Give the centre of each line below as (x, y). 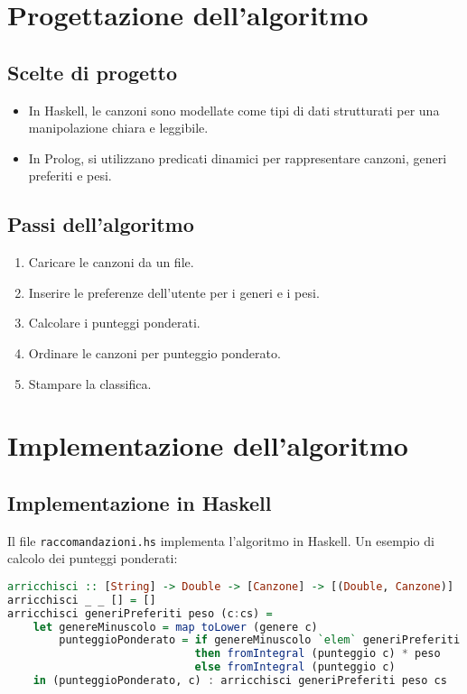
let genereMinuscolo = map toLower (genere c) (175, 627)
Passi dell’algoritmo (101, 224)
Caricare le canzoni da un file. (111, 262)
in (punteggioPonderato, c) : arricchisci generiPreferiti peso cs (240, 681)
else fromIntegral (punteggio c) (295, 667)
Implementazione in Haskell (140, 502)
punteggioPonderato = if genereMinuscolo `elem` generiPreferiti (260, 640)
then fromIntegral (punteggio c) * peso (318, 654)
